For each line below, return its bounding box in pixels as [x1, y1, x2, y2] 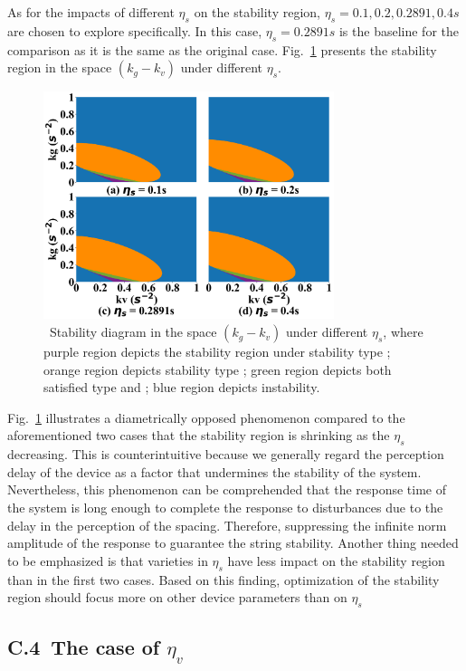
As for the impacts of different [7, 3, 175, 21]
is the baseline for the [338, 21, 459, 40]
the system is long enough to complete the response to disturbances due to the [7, 498, 443, 517]
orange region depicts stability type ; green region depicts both [43, 359, 392, 379]
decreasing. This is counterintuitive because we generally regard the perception [7, 445, 444, 464]
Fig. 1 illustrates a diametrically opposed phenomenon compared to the [7, 407, 405, 427]
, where [383, 322, 423, 341]
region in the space [7, 58, 112, 77]
